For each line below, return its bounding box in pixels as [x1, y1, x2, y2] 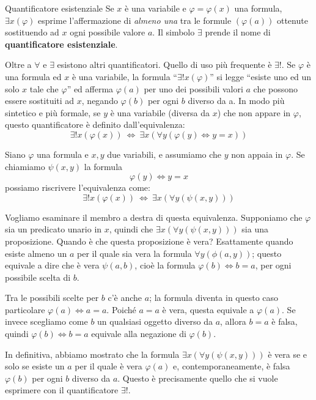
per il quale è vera [75, 360, 142, 372]
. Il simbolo [152, 26, 195, 39]
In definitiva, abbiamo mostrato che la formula [5, 347, 180, 360]
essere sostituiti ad [5, 94, 75, 107]
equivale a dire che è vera [5, 259, 100, 272]
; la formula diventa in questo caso [149, 291, 279, 304]
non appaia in [231, 147, 283, 160]
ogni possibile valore [70, 26, 145, 39]
